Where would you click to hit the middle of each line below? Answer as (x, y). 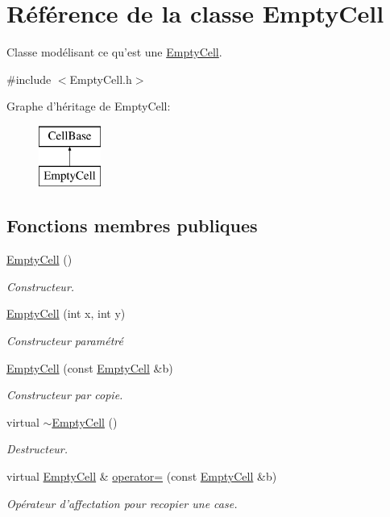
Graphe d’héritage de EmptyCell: (89, 106)
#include (29, 79)
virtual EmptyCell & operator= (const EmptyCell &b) (142, 476)
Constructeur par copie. (65, 395)
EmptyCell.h (101, 79)
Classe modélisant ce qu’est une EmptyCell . (114, 52)
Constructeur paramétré (65, 341)
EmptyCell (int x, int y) (66, 313)
